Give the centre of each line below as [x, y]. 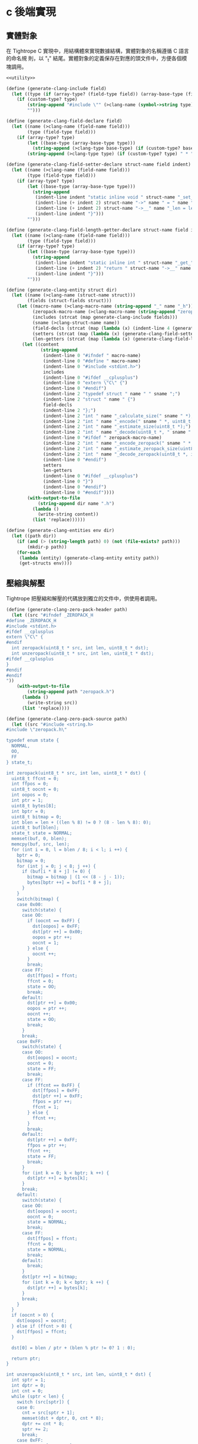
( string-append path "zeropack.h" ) [71, 692]
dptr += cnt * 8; [43, 1424]
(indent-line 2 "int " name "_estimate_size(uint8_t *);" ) [117, 427]
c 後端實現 [31, 12]
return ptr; [26, 1359]
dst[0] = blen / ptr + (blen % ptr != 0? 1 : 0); [73, 1348]
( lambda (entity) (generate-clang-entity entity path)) [89, 558]
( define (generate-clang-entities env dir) [60, 531]
